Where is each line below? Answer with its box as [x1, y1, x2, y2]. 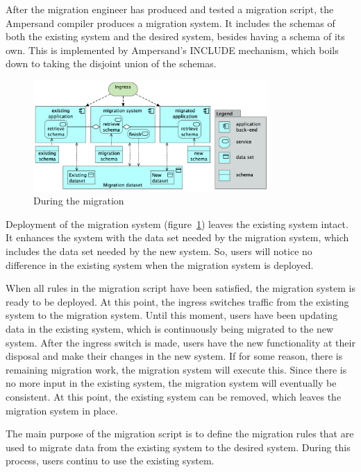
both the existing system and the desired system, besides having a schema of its [6, 29, 345, 44]
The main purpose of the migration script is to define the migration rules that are [6, 426, 354, 441]
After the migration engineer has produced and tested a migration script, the [6, 2, 334, 16]
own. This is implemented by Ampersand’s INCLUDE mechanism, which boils [6, 42, 339, 57]
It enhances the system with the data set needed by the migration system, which [6, 230, 349, 245]
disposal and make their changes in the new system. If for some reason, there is [6, 349, 343, 363]
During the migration [33, 193, 124, 208]
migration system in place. [6, 403, 118, 417]
